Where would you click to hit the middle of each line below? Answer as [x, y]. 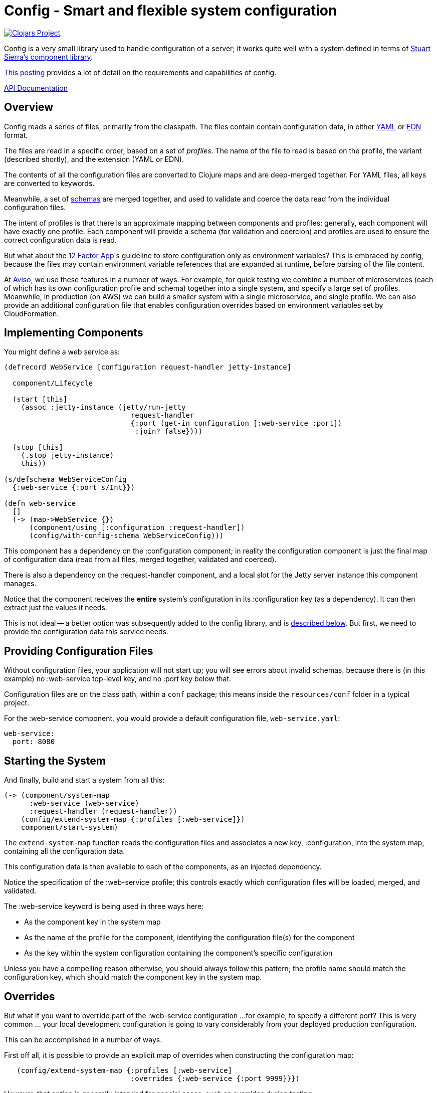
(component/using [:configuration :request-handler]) [137, 528]
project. [17, 703]
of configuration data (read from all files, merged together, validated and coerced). [140, 560]
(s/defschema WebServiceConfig [65, 480]
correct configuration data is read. [60, 240]
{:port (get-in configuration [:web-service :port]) [236, 423]
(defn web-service [40, 504]
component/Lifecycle [53, 383]
